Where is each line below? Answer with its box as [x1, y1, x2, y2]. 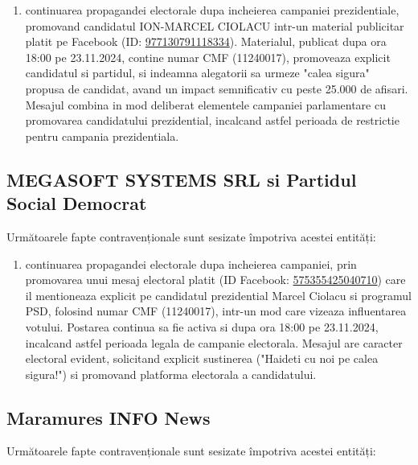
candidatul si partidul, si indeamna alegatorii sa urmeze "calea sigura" [25, 64, 370, 81]
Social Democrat [6, 191, 147, 216]
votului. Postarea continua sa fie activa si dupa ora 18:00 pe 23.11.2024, [25, 318, 379, 335]
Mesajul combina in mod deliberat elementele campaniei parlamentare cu [25, 96, 386, 113]
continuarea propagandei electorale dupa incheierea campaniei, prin [25, 255, 357, 272]
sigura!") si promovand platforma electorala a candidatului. [25, 365, 317, 382]
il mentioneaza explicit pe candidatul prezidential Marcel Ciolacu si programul [25, 286, 412, 303]
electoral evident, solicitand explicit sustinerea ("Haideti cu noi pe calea [25, 350, 379, 367]
